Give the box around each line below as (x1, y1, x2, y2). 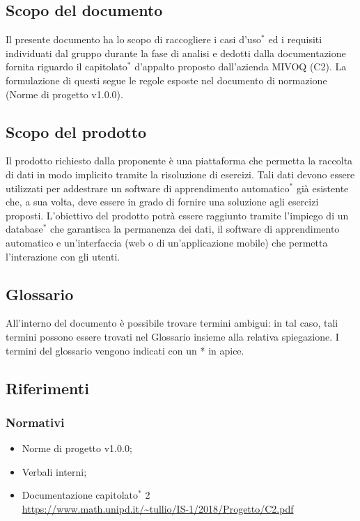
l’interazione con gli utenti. (6, 249, 120, 263)
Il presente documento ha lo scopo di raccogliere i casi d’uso (6, 32, 262, 47)
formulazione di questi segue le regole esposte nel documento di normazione (6, 72, 327, 87)
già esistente (296, 180, 349, 195)
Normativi (6, 413, 65, 430)
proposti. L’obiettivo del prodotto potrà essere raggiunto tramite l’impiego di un (6, 208, 349, 222)
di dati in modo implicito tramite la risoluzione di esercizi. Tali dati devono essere (6, 166, 355, 181)
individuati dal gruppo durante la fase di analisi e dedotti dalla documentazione (6, 45, 346, 60)
